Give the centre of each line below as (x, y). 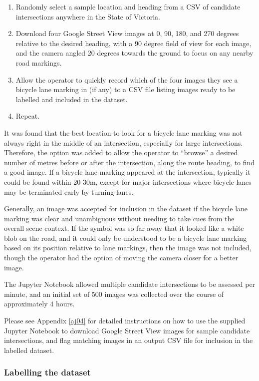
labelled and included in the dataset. (72, 99)
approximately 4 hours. (39, 304)
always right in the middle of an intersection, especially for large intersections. (124, 142)
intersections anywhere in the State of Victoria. (88, 16)
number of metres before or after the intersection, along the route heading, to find (129, 162)
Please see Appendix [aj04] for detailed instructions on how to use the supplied (125, 321)
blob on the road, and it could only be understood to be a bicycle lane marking (125, 238)
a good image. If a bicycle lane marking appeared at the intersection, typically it (127, 172)
